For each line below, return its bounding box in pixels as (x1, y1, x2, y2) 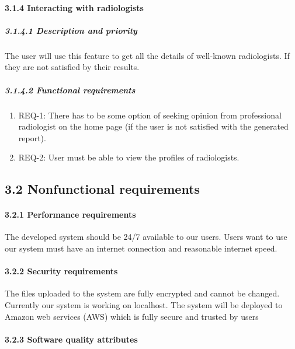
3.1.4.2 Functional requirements (5, 83, 136, 96)
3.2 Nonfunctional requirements (5, 180, 200, 198)
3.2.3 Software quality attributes (5, 333, 138, 345)
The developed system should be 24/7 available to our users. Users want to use (5, 231, 287, 243)
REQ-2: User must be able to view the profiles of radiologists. (18, 151, 240, 163)
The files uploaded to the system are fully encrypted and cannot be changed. (5, 287, 280, 299)
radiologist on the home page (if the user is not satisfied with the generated (18, 120, 289, 132)
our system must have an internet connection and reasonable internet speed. (5, 242, 277, 254)
